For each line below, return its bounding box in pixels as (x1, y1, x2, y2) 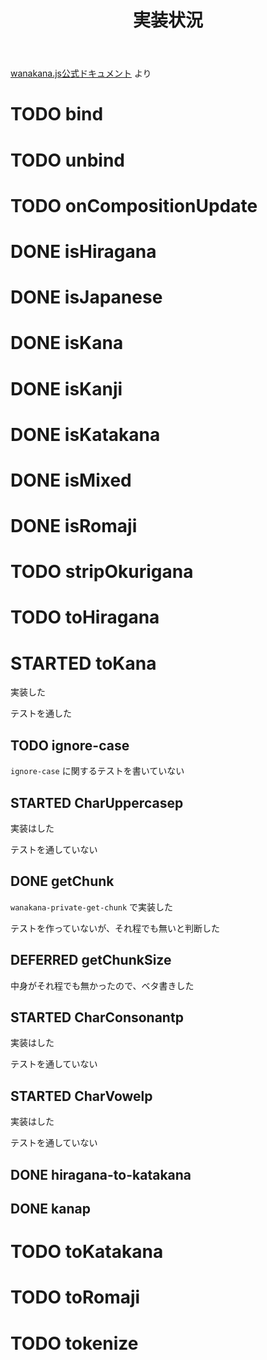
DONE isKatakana (10, 423, 161, 446)
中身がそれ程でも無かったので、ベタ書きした (10, 979, 195, 991)
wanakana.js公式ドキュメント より (10, 67, 152, 80)
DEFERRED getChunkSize (10, 952, 172, 969)
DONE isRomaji (10, 515, 138, 538)
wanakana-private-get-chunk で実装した (10, 901, 174, 913)
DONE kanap (10, 1201, 91, 1218)
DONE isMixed (10, 469, 132, 491)
